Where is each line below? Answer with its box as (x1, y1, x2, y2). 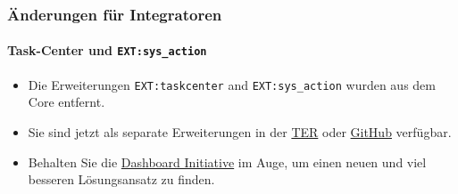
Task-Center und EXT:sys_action (7, 41, 207, 60)
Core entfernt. (28, 93, 105, 111)
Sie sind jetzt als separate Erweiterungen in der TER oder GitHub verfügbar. (28, 122, 452, 141)
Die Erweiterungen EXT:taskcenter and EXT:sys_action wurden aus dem (28, 75, 436, 93)
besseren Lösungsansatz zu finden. (28, 170, 215, 189)
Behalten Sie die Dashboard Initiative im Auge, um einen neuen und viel (28, 152, 427, 171)
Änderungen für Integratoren (7, 3, 222, 25)
